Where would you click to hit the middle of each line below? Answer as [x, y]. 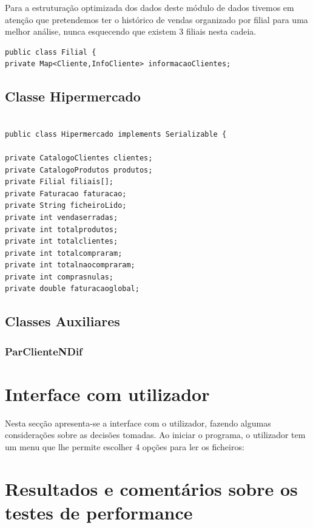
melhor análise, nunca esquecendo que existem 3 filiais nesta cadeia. [131, 31]
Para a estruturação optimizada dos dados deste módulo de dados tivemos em [150, 7]
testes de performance [99, 512]
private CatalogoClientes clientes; [79, 158]
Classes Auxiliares [62, 321]
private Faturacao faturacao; [66, 194]
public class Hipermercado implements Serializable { [116, 134]
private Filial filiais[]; [59, 182]
